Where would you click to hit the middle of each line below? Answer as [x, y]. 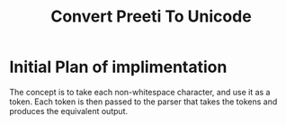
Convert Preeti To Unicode [151, 17]
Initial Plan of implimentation [118, 67]
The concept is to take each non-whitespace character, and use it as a [140, 92]
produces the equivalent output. [69, 111]
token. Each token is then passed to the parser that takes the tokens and [143, 102]
